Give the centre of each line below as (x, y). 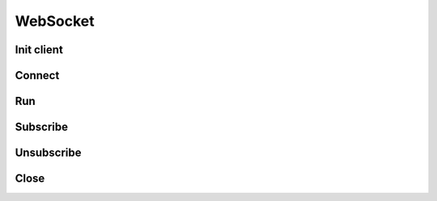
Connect (37, 75)
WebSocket (55, 21)
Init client (39, 50)
